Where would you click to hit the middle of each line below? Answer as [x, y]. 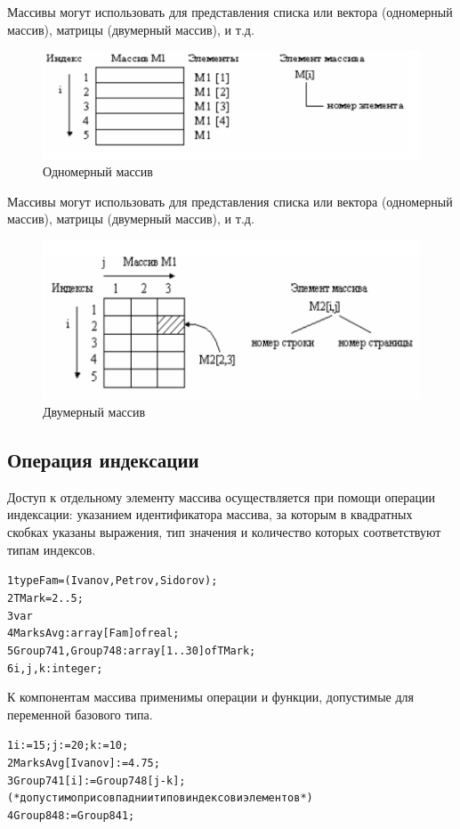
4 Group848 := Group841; [71, 816]
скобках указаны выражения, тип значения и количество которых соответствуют [224, 532]
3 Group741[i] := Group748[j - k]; [97, 780]
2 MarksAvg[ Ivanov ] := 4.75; [84, 764]
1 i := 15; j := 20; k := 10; [68, 746]
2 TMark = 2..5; [45, 598]
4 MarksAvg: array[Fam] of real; [93, 634]
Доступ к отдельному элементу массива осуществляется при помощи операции [221, 496]
